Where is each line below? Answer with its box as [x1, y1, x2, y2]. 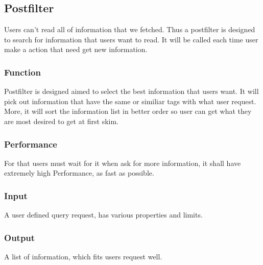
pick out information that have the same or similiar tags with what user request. [4, 95, 256, 106]
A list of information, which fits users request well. [4, 251, 162, 262]
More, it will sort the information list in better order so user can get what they [4, 106, 252, 116]
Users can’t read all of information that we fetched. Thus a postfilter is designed [4, 24, 255, 35]
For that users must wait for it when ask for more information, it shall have [4, 157, 241, 168]
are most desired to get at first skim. [4, 115, 118, 126]
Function [4, 65, 41, 78]
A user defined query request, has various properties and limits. [4, 209, 203, 220]
